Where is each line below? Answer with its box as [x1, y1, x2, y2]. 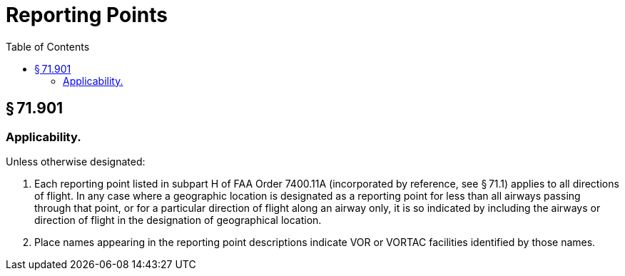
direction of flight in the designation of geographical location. [34, 213, 322, 226]
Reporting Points [6, 3, 168, 27]
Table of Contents [6, 40, 90, 53]
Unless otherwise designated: [6, 155, 146, 168]
